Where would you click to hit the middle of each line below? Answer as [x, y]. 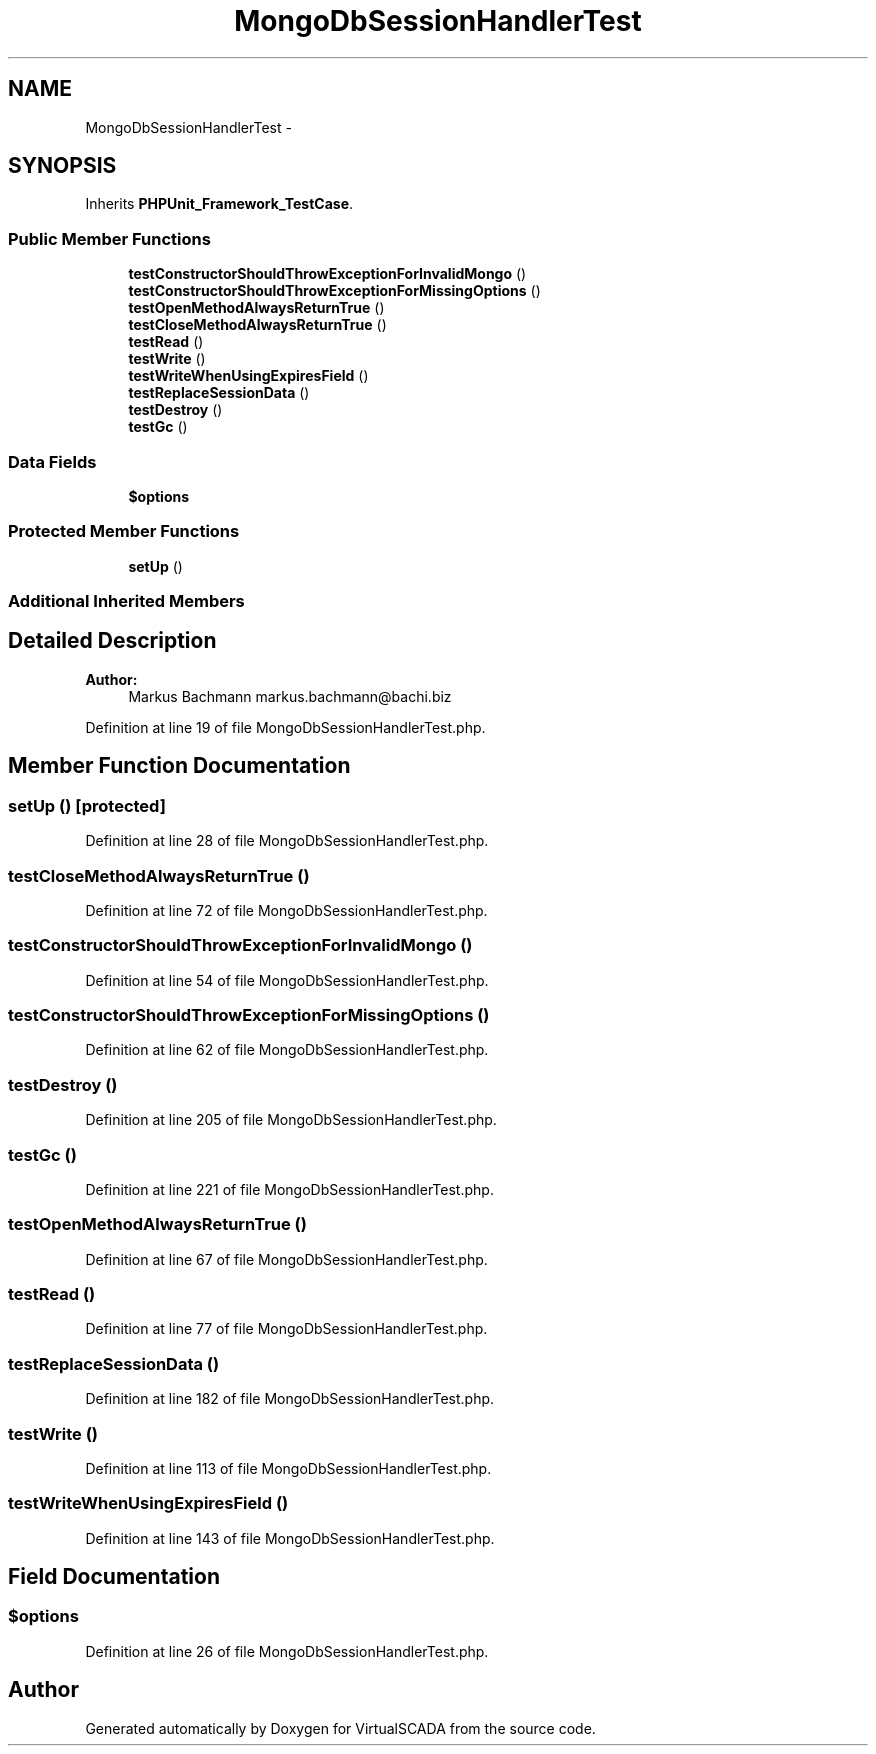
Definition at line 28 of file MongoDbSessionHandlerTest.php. [287, 841]
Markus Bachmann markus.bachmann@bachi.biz [290, 696]
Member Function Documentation [179, 766]
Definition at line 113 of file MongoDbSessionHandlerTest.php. [288, 1468]
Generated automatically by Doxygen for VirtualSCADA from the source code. [340, 1728]
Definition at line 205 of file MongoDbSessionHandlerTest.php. [291, 1120]
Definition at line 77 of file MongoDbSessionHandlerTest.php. [286, 1329]
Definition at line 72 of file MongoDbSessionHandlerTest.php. [286, 910]
